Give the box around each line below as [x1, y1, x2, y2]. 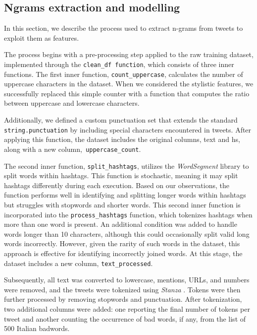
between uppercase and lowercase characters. [4, 98, 140, 108]
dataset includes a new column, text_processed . [4, 258, 153, 268]
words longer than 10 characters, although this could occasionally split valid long [4, 228, 250, 239]
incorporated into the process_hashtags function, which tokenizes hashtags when [4, 209, 253, 219]
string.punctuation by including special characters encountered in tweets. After [4, 124, 252, 134]
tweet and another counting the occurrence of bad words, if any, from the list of [4, 313, 246, 324]
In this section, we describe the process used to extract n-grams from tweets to [4, 23, 243, 33]
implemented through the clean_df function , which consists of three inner [4, 59, 234, 69]
